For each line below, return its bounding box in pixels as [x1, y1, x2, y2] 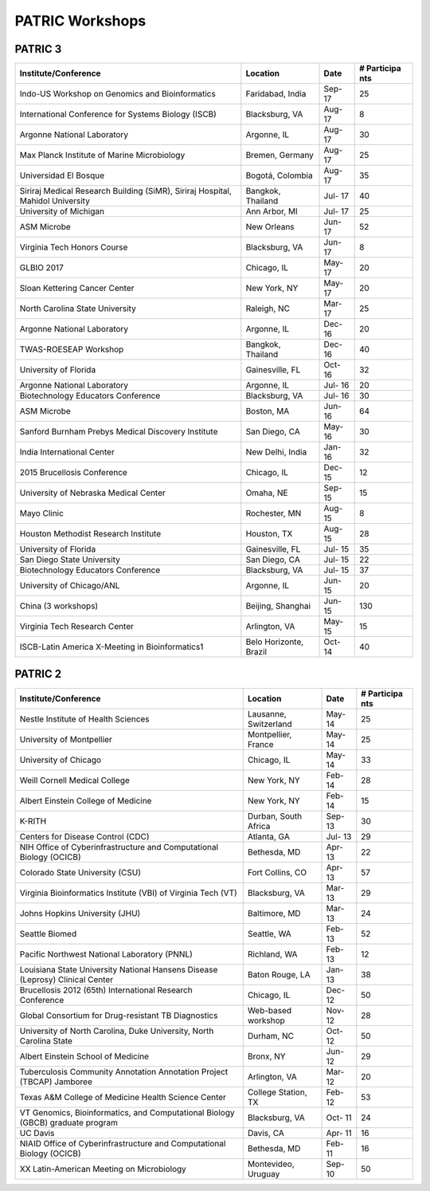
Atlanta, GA [247, 831, 290, 842]
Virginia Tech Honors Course [19, 242, 128, 253]
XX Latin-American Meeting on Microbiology [19, 1163, 187, 1174]
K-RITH [19, 816, 47, 827]
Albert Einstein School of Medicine [19, 1051, 150, 1062]
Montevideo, [247, 1158, 295, 1169]
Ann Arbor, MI [245, 206, 298, 217]
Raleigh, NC [245, 303, 291, 314]
